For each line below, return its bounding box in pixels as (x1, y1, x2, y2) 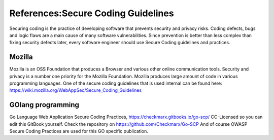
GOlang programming (9, 100, 80, 109)
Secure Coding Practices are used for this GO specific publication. (9, 128, 148, 134)
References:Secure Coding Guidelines (9, 8, 175, 19)
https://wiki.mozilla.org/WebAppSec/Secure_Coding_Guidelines (9, 87, 142, 93)
